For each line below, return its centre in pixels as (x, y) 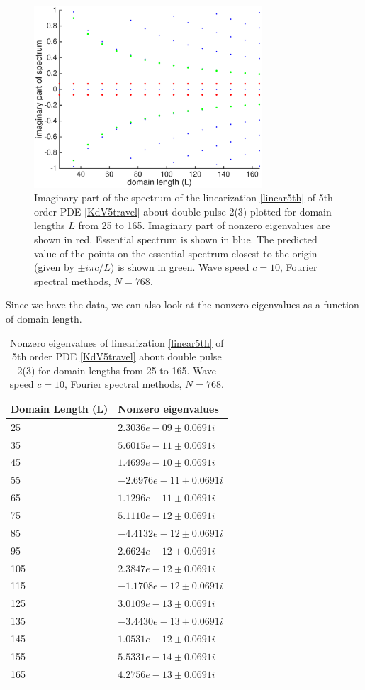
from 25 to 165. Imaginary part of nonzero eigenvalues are (204, 225)
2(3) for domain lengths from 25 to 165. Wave (117, 370)
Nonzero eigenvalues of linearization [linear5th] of (117, 342)
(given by (54, 267)
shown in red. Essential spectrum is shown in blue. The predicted (176, 239)
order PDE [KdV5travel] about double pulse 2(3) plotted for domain (183, 211)
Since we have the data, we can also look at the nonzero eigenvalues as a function (182, 305)
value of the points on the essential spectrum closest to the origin (176, 253)
